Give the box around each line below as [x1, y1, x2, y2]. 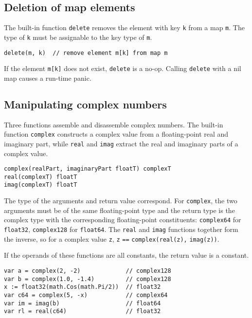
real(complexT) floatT [4, 173, 77, 180]
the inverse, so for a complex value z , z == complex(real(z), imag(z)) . [4, 233, 219, 244]
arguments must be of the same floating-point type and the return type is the [4, 205, 235, 215]
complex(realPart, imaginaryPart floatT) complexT [4, 165, 171, 173]
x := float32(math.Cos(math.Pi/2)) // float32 [4, 283, 161, 291]
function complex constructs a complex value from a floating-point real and [4, 129, 229, 139]
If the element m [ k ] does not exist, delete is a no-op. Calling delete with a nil [4, 63, 241, 73]
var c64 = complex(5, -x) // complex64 [4, 291, 168, 299]
